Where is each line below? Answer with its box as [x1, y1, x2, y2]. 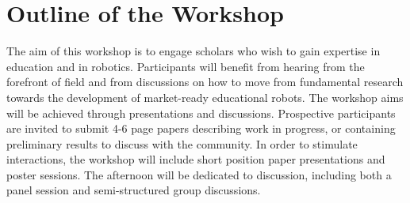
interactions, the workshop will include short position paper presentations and [6, 151, 385, 167]
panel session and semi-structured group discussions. [6, 182, 261, 198]
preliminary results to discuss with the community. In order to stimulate [6, 135, 358, 152]
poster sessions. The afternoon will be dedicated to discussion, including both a [6, 166, 392, 182]
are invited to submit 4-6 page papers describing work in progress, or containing [6, 120, 396, 137]
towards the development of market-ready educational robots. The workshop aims [6, 88, 404, 105]
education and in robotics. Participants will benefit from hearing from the [6, 58, 365, 74]
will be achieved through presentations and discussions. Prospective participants [6, 104, 396, 121]
